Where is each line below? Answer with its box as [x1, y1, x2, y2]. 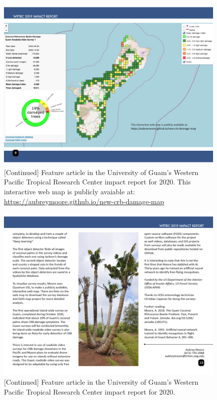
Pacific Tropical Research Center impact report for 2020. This [4, 177, 191, 187]
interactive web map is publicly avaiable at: [4, 186, 135, 197]
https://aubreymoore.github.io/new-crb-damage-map [4, 196, 164, 206]
